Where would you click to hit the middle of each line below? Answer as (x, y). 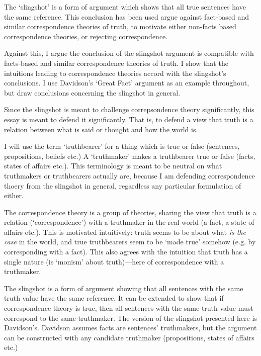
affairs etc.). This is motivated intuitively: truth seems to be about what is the (125, 232)
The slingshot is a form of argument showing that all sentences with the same (124, 288)
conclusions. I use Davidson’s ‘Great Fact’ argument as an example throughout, (127, 83)
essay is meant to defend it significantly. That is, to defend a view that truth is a (129, 119)
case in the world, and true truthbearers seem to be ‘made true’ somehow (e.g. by (130, 242)
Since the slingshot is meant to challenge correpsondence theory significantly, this (129, 109)
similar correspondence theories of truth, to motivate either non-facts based (120, 26)
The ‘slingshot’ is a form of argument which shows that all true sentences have (125, 7)
